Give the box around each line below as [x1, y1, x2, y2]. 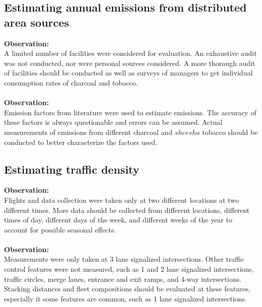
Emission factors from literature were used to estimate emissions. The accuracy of [4, 107, 256, 117]
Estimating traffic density [4, 161, 140, 177]
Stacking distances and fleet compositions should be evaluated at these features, [4, 283, 251, 294]
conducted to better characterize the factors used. [4, 136, 158, 147]
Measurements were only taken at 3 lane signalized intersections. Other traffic [4, 254, 244, 264]
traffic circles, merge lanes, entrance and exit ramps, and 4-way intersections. [4, 273, 242, 284]
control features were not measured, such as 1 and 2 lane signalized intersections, [4, 264, 254, 274]
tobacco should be [202, 126, 258, 137]
